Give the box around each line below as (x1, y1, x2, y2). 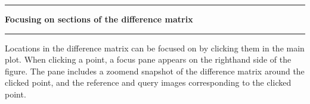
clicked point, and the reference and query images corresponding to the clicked (5, 76, 292, 89)
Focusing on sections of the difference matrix (5, 13, 193, 25)
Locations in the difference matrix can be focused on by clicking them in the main (5, 41, 305, 54)
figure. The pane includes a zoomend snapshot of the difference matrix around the (5, 64, 305, 77)
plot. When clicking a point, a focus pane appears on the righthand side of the (5, 53, 292, 66)
